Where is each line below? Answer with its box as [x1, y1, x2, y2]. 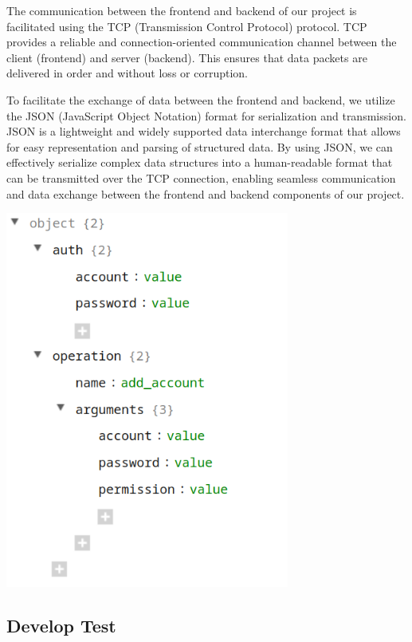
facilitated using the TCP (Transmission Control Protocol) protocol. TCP [6, 18, 367, 34]
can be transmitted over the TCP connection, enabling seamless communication [6, 169, 396, 186]
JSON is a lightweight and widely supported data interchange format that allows [6, 123, 401, 140]
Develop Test [6, 612, 116, 637]
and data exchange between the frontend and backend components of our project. [6, 185, 405, 202]
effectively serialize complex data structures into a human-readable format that [6, 154, 393, 171]
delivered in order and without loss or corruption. [6, 65, 248, 81]
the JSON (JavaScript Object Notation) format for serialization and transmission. [6, 107, 406, 124]
